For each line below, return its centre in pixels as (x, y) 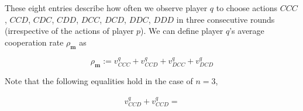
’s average (247, 31)
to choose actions (247, 8)
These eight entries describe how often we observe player (106, 8)
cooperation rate (34, 42)
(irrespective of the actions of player (69, 31)
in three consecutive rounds (225, 19)
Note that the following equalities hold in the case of (99, 81)
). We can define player (182, 31)
